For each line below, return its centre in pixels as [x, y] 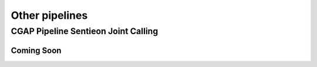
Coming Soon [36, 50]
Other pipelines [49, 15]
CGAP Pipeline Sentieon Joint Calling [85, 31]
